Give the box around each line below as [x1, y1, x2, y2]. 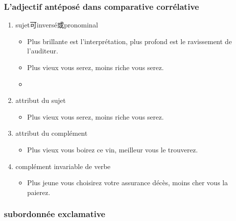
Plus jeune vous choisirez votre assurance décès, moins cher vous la [27, 177, 228, 188]
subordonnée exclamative [4, 208, 105, 220]
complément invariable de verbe [15, 161, 111, 171]
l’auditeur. [27, 46, 58, 56]
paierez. [27, 187, 50, 197]
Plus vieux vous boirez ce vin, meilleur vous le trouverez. [27, 144, 198, 154]
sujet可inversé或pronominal [15, 20, 98, 30]
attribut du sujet [15, 95, 66, 105]
